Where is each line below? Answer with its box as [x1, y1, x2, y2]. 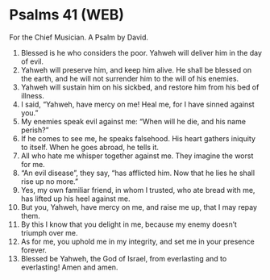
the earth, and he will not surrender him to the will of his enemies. [20, 73, 239, 83]
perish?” [20, 125, 49, 135]
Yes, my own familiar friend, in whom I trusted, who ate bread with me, [20, 185, 255, 194]
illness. [20, 90, 45, 100]
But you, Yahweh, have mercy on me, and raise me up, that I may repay [20, 202, 257, 211]
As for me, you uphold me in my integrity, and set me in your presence [20, 236, 255, 246]
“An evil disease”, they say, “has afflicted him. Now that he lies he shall [20, 168, 255, 178]
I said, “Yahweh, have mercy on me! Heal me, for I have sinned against [20, 99, 255, 109]
